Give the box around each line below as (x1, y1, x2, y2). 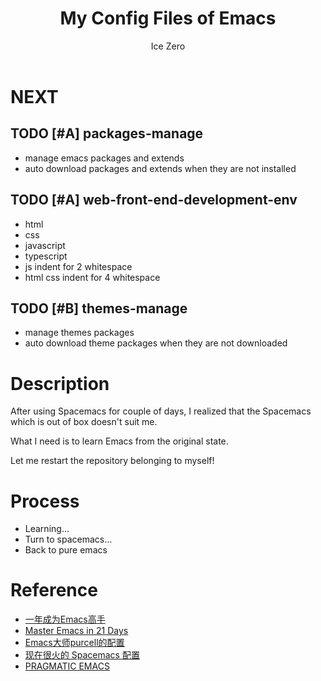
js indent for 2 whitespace (24, 260, 133, 272)
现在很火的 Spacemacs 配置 (24, 649, 140, 661)
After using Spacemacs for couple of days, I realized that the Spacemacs (10, 405, 312, 417)
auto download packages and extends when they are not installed (24, 162, 297, 174)
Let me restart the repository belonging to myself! (10, 455, 215, 467)
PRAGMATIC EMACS (24, 660, 110, 672)
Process (10, 490, 80, 512)
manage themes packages (24, 327, 135, 339)
